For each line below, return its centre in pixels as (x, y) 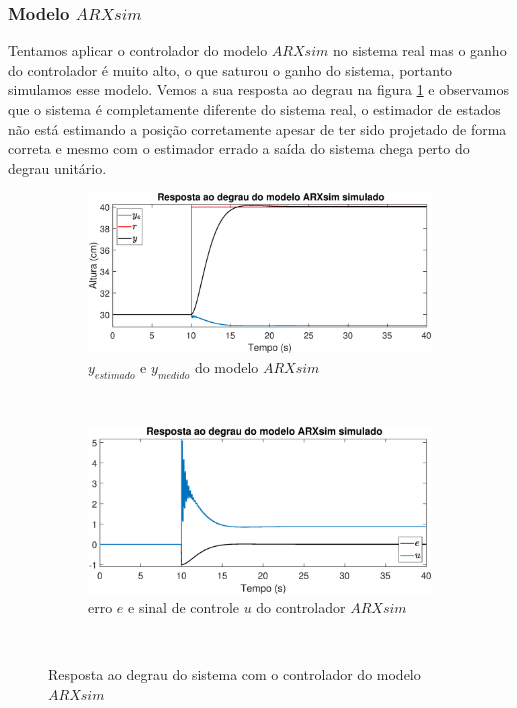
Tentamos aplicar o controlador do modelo (138, 50)
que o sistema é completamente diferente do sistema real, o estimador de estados (254, 109)
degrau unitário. (57, 167)
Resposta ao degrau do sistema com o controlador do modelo (234, 674)
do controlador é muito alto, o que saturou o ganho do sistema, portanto (230, 69)
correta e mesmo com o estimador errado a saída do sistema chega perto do (239, 148)
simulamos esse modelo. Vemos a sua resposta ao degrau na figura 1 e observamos (258, 89)
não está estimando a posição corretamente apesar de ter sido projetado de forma (257, 128)
